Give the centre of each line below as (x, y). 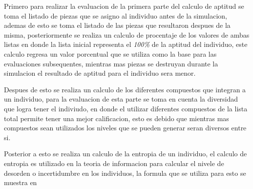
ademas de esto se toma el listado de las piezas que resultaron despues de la (117, 25)
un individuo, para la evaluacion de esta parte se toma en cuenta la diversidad (121, 99)
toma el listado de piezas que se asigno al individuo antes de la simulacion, (116, 15)
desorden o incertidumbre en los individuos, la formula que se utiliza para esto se (125, 173)
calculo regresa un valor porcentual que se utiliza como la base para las (110, 53)
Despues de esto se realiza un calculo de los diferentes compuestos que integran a (125, 89)
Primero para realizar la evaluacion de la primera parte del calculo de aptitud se (124, 6)
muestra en (21, 182)
